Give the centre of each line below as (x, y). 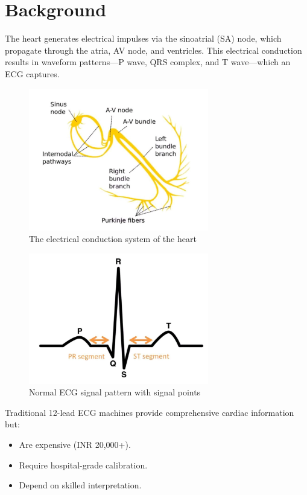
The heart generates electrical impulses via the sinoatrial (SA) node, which (143, 38)
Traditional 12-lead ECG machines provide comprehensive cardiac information (150, 412)
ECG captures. (32, 73)
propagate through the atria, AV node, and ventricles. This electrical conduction (153, 50)
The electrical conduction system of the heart (113, 239)
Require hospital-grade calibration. (83, 465)
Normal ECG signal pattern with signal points (115, 392)
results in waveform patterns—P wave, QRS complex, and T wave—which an (148, 62)
